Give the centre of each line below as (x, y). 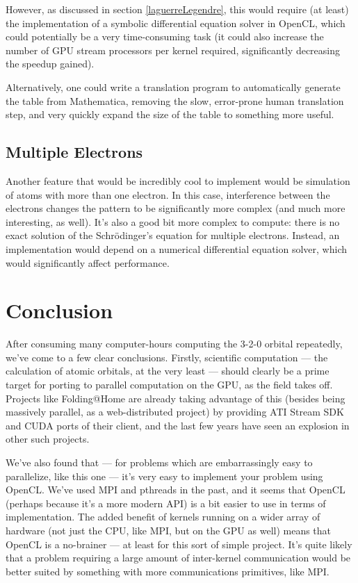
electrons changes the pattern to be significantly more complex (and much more (176, 208)
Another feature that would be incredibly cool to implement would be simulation (178, 180)
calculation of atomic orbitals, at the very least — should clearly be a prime (168, 371)
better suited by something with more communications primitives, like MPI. (168, 571)
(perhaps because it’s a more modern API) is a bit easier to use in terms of (166, 503)
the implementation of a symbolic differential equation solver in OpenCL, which (176, 23)
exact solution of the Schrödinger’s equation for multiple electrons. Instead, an (173, 235)
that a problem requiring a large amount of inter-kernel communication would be (178, 558)
